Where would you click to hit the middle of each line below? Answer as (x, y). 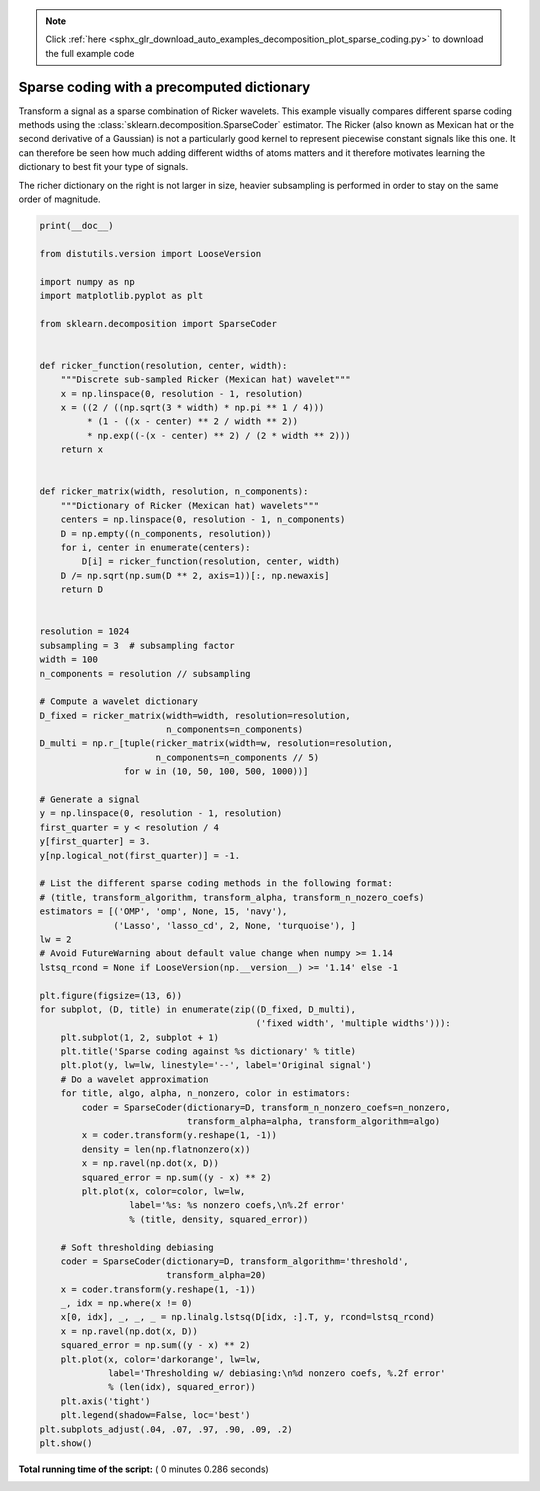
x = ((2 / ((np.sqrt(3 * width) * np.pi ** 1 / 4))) (192, 408)
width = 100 (69, 659)
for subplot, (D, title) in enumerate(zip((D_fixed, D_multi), (198, 1009)
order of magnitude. (59, 199)
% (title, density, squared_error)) (218, 1219)
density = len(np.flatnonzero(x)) (166, 1149)
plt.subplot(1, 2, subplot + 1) (140, 1037)
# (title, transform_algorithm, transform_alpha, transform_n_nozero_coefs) (232, 897)
